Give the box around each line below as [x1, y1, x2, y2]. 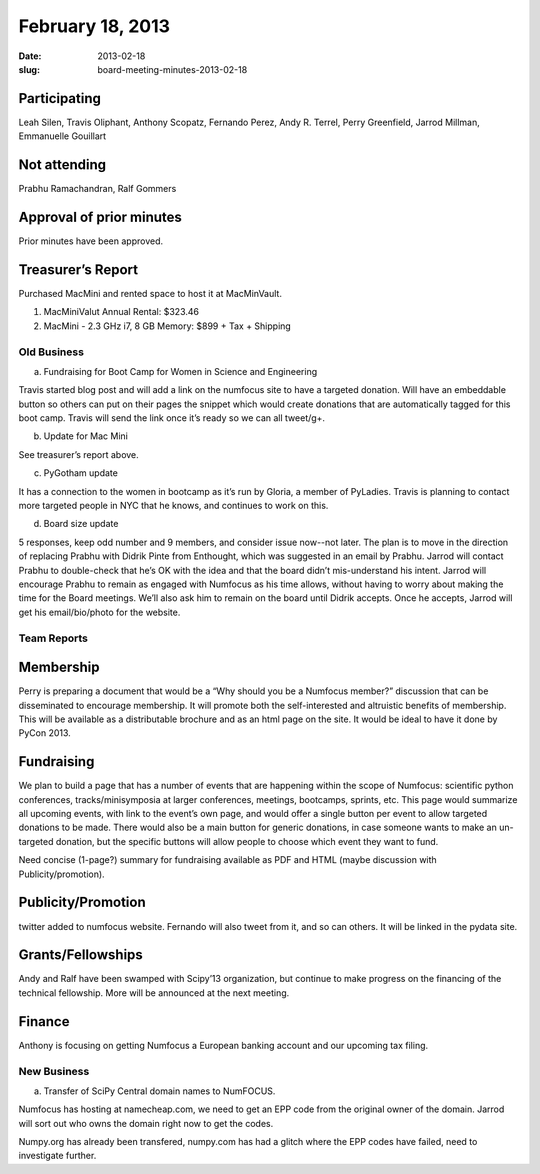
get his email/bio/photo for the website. [18, 606, 181, 618]
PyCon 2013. [18, 727, 72, 739]
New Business [18, 1064, 90, 1078]
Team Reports [18, 631, 89, 645]
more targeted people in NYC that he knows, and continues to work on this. [18, 500, 329, 511]
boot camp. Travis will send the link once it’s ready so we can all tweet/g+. [18, 412, 325, 424]
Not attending [18, 156, 107, 174]
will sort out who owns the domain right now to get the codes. [18, 1117, 274, 1129]
